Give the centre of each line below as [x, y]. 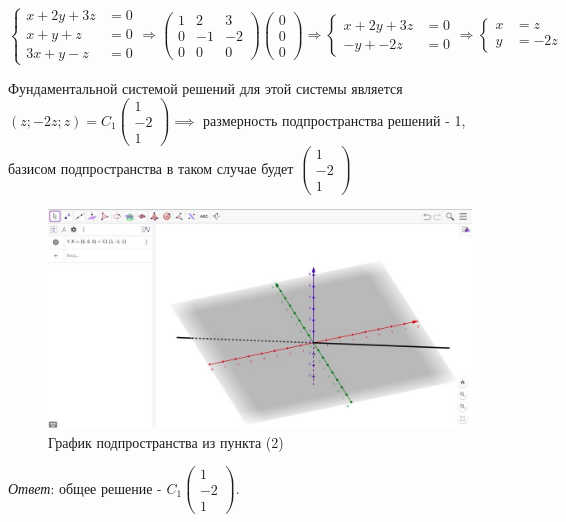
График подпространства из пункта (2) [166, 441]
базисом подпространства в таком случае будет [151, 167]
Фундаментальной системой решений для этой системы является [205, 87]
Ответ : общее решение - [85, 487]
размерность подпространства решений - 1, [334, 119]
